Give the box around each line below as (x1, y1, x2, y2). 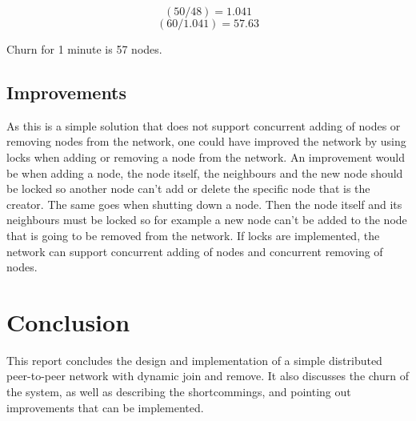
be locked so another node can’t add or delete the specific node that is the (6, 180, 370, 197)
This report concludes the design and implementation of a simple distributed (6, 351, 382, 368)
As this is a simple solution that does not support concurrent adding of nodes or (6, 117, 401, 134)
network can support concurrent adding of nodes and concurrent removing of (6, 243, 383, 259)
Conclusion (6, 305, 130, 338)
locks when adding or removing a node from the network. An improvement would (6, 148, 406, 165)
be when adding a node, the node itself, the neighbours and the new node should (6, 164, 403, 181)
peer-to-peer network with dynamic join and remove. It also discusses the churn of (6, 367, 409, 384)
